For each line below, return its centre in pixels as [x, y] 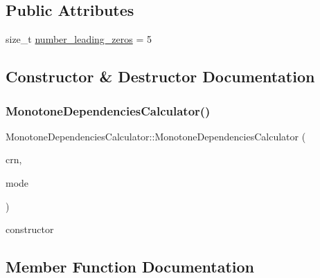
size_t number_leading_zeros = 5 [79, 39]
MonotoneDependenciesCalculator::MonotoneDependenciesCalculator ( [156, 136]
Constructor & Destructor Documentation [160, 76]
